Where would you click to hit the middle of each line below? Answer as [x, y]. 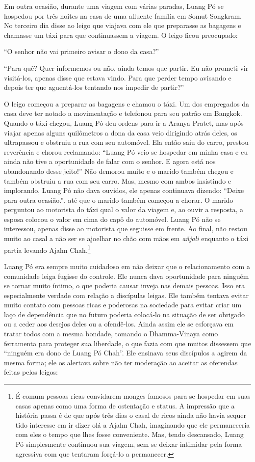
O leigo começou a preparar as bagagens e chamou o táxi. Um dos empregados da [127, 103]
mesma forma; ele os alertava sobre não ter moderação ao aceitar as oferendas [121, 362]
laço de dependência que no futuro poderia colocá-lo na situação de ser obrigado [125, 314]
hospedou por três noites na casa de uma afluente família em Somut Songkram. [123, 15]
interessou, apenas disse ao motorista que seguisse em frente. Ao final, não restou [126, 229]
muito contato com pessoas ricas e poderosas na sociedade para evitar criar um [123, 305]
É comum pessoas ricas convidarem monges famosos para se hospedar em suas [133, 396]
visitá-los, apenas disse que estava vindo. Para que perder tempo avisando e [118, 77]
